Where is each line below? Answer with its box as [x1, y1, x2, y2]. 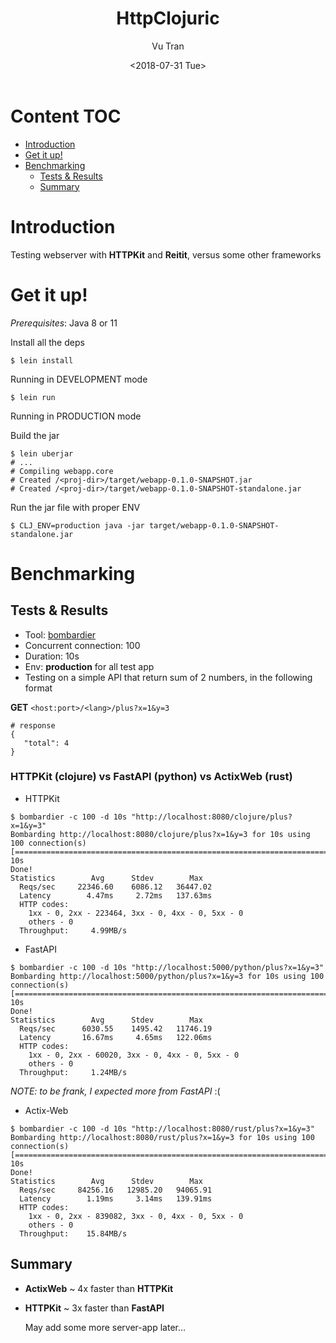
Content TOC [10, 105, 122, 127]
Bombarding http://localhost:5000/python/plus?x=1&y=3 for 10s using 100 [10, 971, 325, 981]
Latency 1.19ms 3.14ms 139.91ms [19, 1193, 213, 1204]
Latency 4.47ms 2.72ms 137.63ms [19, 890, 213, 901]
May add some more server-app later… [24, 1321, 187, 1333]
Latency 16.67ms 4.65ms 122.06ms [19, 1032, 213, 1042]
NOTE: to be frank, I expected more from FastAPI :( [10, 1085, 221, 1097]
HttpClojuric [116, 7, 220, 30]
